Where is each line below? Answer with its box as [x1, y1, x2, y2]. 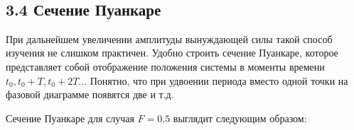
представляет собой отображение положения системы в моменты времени [6, 59, 325, 73]
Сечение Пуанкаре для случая [6, 110, 134, 125]
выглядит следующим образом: [173, 110, 307, 125]
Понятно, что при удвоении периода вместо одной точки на [90, 73, 348, 88]
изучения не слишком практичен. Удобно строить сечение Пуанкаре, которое [6, 45, 338, 60]
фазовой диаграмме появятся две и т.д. [6, 87, 174, 102]
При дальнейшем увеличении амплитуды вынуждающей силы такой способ [6, 31, 333, 46]
